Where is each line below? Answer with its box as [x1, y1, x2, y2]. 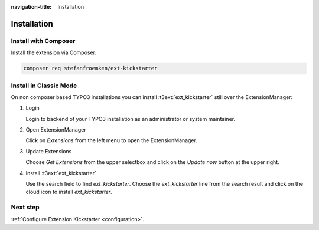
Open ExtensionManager [25, 126, 86, 133]
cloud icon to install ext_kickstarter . [25, 189, 112, 196]
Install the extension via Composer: [11, 49, 97, 56]
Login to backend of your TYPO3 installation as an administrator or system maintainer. [25, 115, 236, 122]
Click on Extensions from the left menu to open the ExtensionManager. [25, 137, 198, 144]
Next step [11, 203, 40, 212]
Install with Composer [11, 37, 76, 45]
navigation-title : [11, 4, 52, 10]
